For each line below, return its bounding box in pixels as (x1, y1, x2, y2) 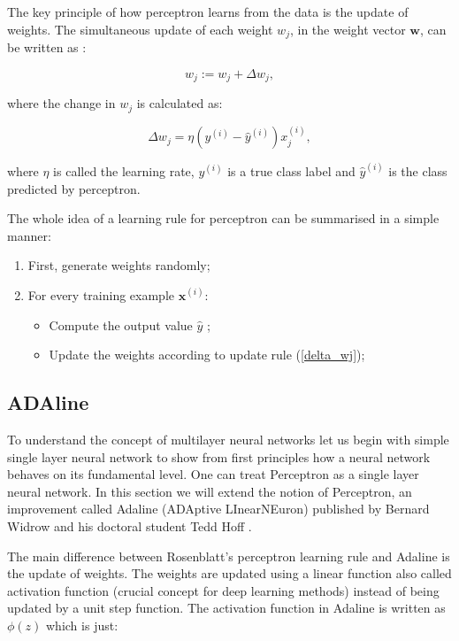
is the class (388, 162, 448, 181)
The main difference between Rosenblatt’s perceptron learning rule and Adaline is (7, 546, 450, 565)
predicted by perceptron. (7, 179, 141, 197)
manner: (7, 226, 51, 244)
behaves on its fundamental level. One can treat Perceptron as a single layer (7, 465, 419, 483)
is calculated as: (136, 94, 223, 112)
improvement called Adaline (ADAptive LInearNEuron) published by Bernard (7, 499, 430, 518)
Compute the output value (49, 315, 193, 334)
